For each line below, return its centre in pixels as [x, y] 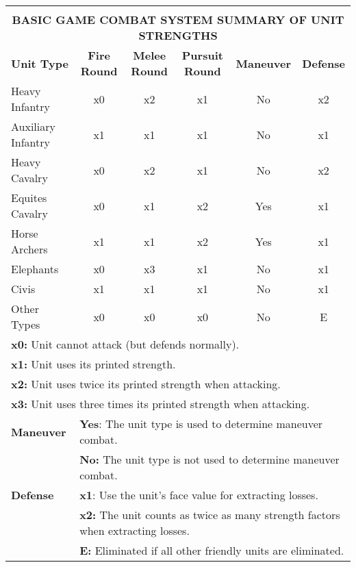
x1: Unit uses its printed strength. [93, 364]
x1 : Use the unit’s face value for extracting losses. [199, 495]
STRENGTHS [178, 35]
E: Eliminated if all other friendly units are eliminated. [212, 550]
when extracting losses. [135, 530]
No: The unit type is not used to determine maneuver [209, 459]
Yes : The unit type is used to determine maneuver [201, 424]
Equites [29, 198]
